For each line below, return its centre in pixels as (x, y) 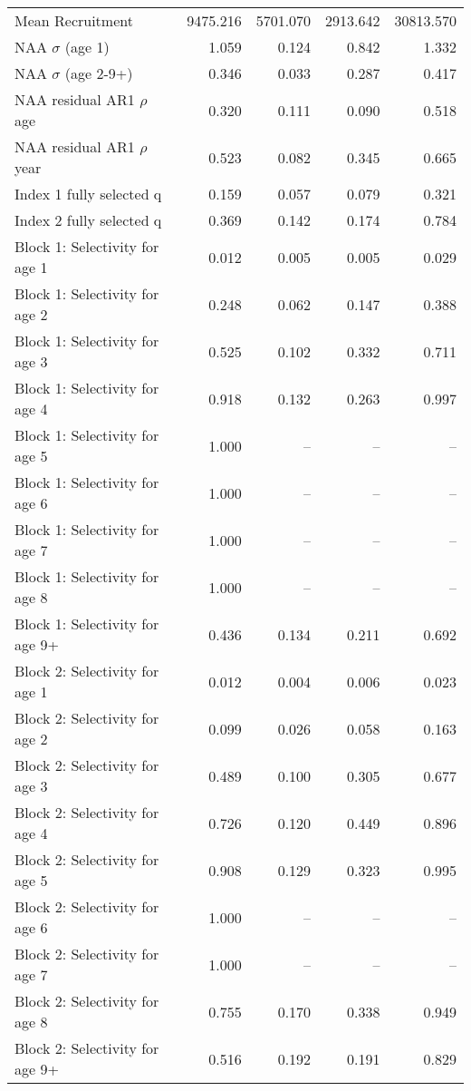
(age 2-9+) (99, 73)
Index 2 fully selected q (88, 220)
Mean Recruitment (74, 20)
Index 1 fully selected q (88, 194)
